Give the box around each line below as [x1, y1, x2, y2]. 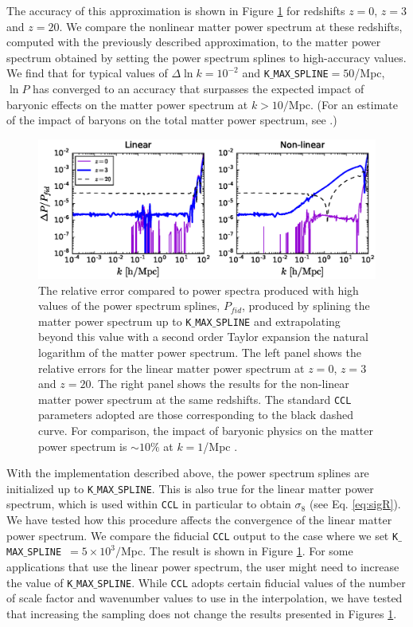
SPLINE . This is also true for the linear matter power [117, 480, 374, 496]
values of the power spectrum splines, [38, 297, 220, 314]
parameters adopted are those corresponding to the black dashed [38, 406, 354, 423]
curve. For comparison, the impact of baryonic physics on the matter [38, 422, 374, 439]
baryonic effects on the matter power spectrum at [6, 96, 248, 112]
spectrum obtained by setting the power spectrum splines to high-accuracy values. [6, 49, 407, 65]
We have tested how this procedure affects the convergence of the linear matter [6, 511, 392, 528]
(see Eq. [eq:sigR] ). [309, 496, 401, 512]
